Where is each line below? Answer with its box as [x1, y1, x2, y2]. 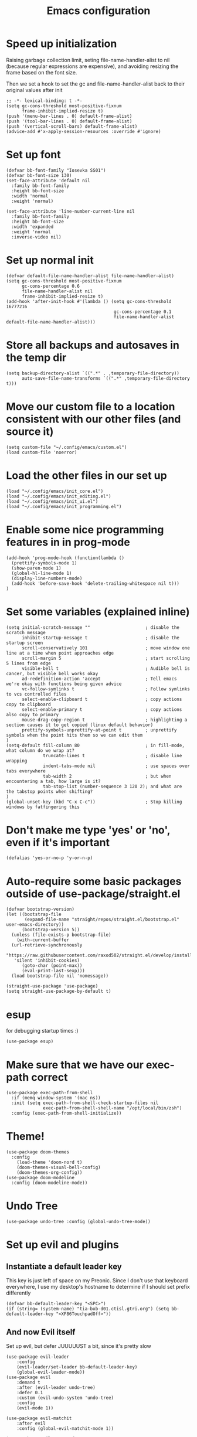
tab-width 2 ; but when [43, 773, 172, 779]
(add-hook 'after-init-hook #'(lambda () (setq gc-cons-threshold [6, 298, 172, 304]
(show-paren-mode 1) [11, 565, 62, 571]
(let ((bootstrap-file [6, 911, 62, 918]
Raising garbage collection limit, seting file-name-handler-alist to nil [6, 56, 170, 63]
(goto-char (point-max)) [21, 963, 83, 969]
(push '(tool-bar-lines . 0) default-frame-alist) [6, 118, 133, 124]
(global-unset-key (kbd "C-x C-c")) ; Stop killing [6, 799, 182, 805]
